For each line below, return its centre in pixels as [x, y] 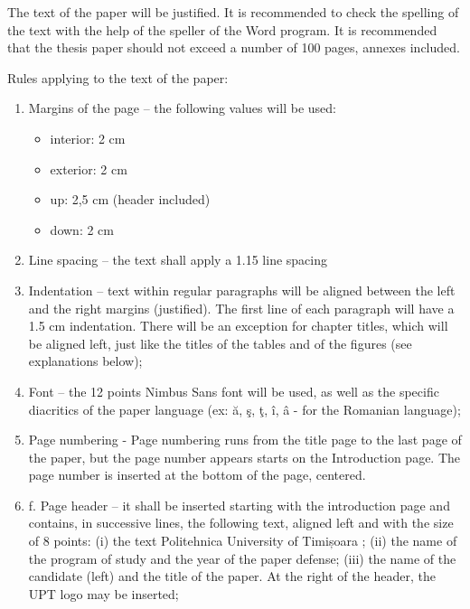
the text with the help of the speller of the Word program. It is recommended [222, 29]
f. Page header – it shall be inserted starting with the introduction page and [239, 505]
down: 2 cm [82, 229]
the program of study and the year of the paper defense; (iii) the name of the [242, 558]
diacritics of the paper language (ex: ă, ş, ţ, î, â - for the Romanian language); [244, 409]
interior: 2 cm [88, 138]
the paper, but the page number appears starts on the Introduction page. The [244, 457]
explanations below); [85, 361]
